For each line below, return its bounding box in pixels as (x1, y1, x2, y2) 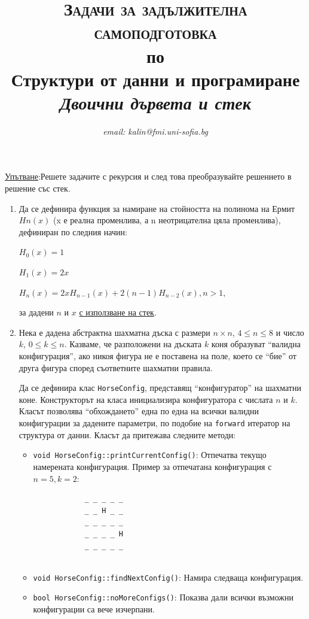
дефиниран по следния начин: (19, 225, 127, 238)
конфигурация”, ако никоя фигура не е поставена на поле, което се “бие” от (19, 350, 296, 362)
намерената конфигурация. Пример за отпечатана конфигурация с (33, 460, 272, 472)
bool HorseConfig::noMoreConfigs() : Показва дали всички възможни (33, 591, 293, 603)
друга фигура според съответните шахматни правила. (19, 361, 213, 374)
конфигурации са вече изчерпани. (33, 603, 155, 615)
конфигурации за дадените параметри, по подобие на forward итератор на (19, 417, 290, 429)
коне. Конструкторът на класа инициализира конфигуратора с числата (19, 393, 273, 405)
